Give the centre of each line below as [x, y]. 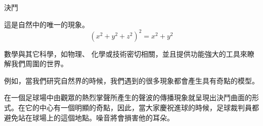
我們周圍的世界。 [39, 64]
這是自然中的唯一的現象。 [47, 24]
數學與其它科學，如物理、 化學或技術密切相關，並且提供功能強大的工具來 [126, 53]
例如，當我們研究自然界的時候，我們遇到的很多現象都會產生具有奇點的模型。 [131, 80]
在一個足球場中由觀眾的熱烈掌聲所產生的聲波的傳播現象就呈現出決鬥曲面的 [128, 97]
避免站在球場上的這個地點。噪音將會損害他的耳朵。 [89, 117]
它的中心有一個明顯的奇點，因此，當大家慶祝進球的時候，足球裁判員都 [142, 108]
